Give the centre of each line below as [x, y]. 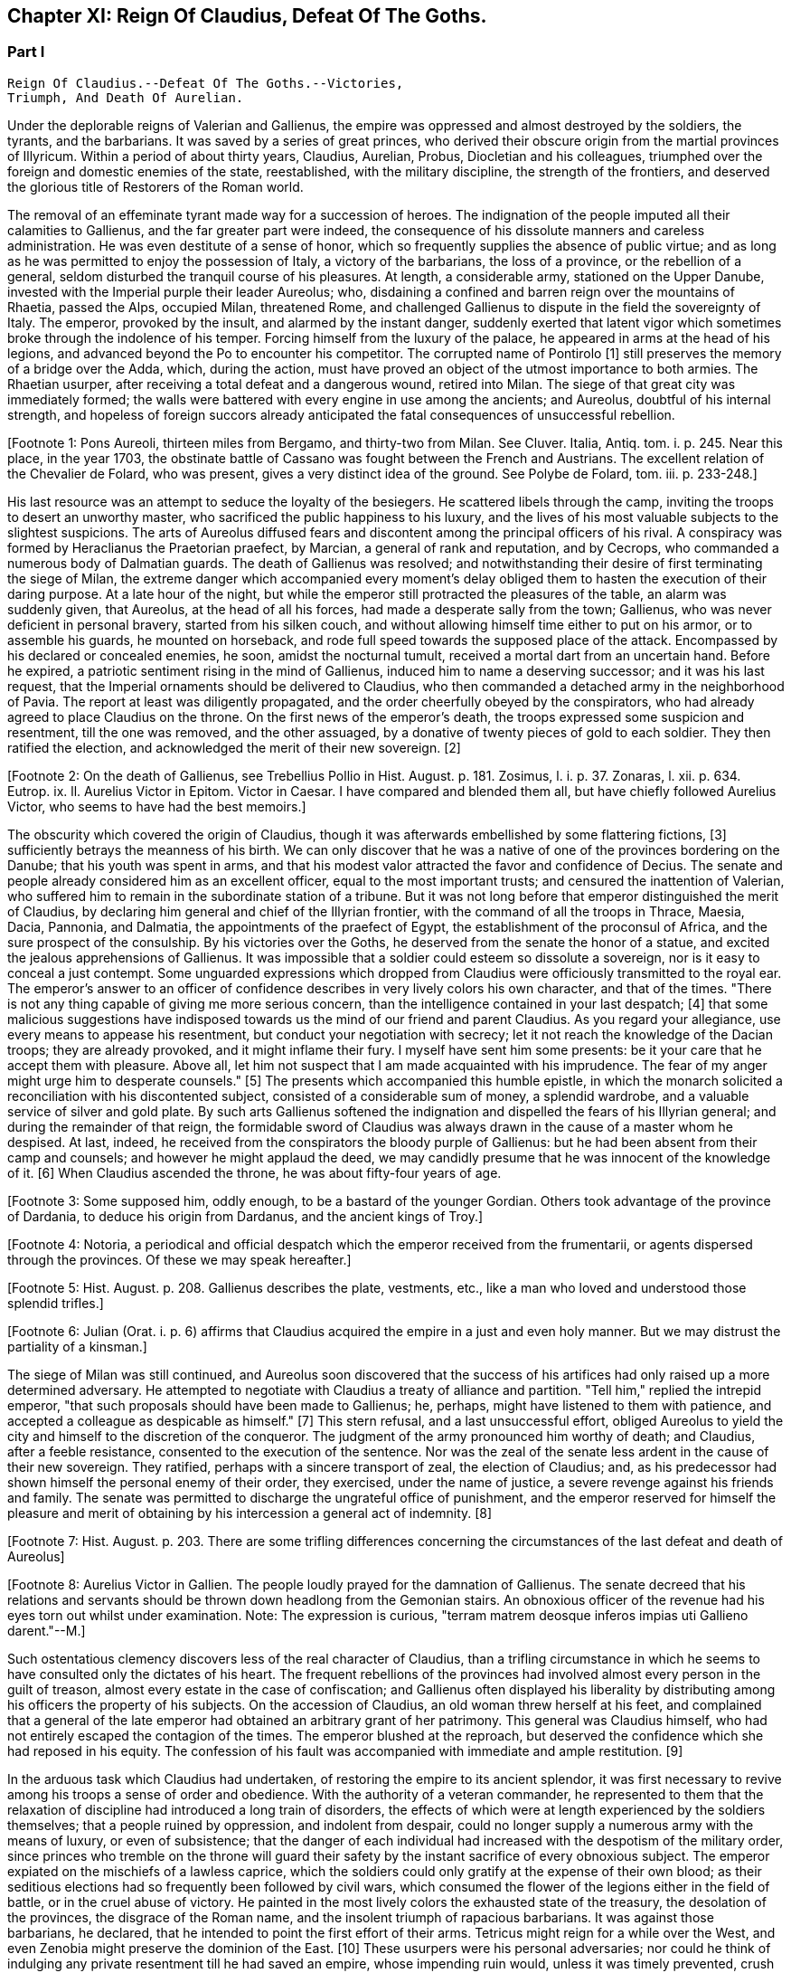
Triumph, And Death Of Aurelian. [126, 97]
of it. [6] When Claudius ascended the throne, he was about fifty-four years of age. [254, 1172]
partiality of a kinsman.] [77, 1346]
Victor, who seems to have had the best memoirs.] [157, 806]
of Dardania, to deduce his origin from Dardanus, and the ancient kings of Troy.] [245, 1216]
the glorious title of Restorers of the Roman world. [155, 186]
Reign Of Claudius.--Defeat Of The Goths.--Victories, [206, 83]
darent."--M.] [47, 1630]
